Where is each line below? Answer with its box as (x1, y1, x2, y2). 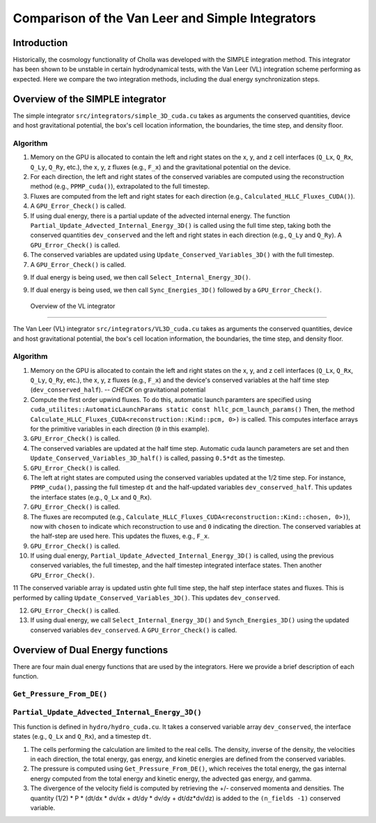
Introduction (13, 37, 68, 49)
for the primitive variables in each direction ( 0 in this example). (30, 425, 210, 433)
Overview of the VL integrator (30, 302, 116, 310)
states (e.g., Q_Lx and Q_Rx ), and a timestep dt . (13, 732, 151, 741)
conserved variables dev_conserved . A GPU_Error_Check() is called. (30, 626, 237, 634)
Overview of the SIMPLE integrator (13, 93, 166, 105)
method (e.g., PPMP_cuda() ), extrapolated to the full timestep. (30, 182, 210, 191)
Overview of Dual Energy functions (13, 644, 169, 656)
